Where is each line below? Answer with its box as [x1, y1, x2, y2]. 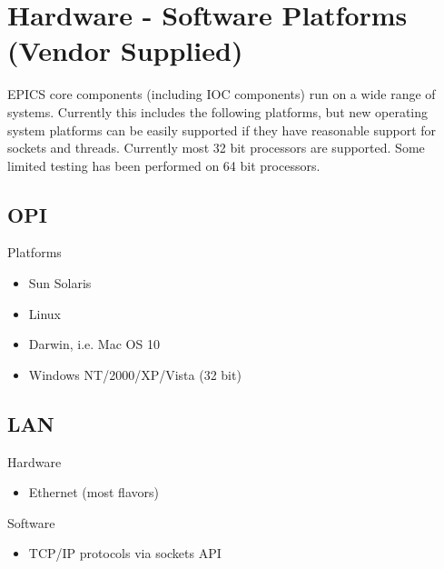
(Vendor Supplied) [7, 32, 243, 69]
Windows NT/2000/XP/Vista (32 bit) [28, 364, 242, 384]
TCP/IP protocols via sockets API [28, 544, 222, 563]
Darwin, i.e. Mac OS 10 [28, 334, 160, 354]
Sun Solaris [28, 274, 92, 293]
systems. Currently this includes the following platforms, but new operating [7, 102, 429, 121]
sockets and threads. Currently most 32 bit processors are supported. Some [7, 138, 425, 157]
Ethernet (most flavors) [28, 483, 159, 502]
